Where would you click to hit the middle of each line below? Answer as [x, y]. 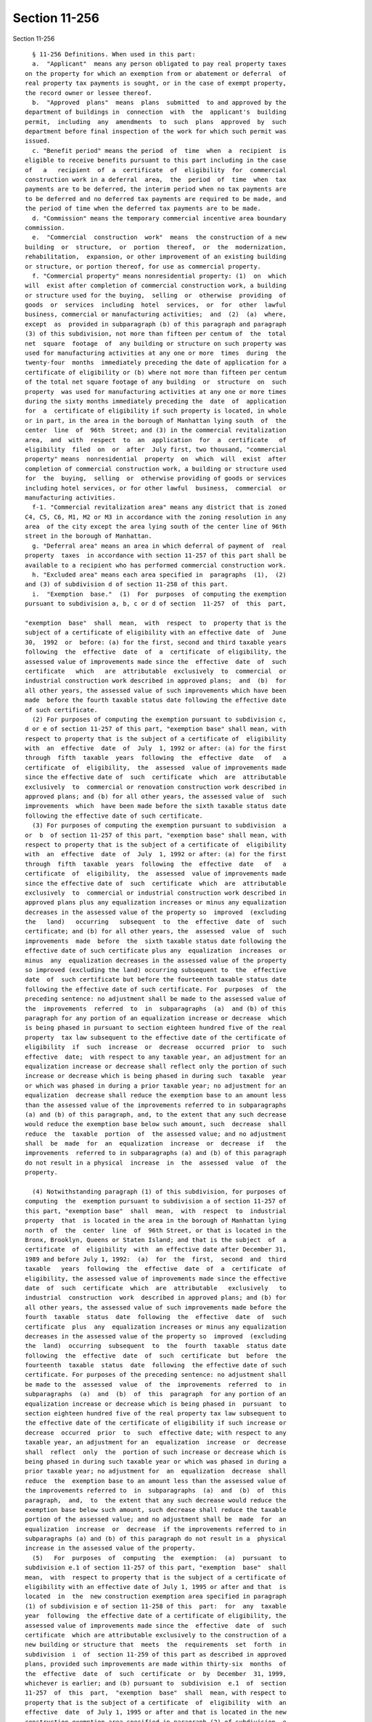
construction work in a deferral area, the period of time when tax [156, 180]
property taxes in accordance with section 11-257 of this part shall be [156, 556]
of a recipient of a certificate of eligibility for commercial [156, 170]
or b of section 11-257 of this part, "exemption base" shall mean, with [156, 835]
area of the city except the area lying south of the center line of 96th [156, 527]
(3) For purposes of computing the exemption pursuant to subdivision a [159, 826]
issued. [38, 141]
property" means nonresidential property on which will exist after [156, 459]
